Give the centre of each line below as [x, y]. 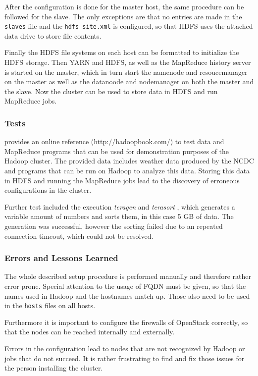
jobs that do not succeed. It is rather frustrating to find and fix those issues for [125, 358]
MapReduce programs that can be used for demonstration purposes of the [117, 151]
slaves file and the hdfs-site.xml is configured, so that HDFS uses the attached [129, 26]
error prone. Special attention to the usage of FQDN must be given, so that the [125, 286]
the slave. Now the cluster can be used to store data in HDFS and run [111, 91]
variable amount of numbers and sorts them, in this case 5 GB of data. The [119, 216]
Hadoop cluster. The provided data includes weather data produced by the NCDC [129, 161]
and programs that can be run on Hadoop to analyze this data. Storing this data [127, 170]
